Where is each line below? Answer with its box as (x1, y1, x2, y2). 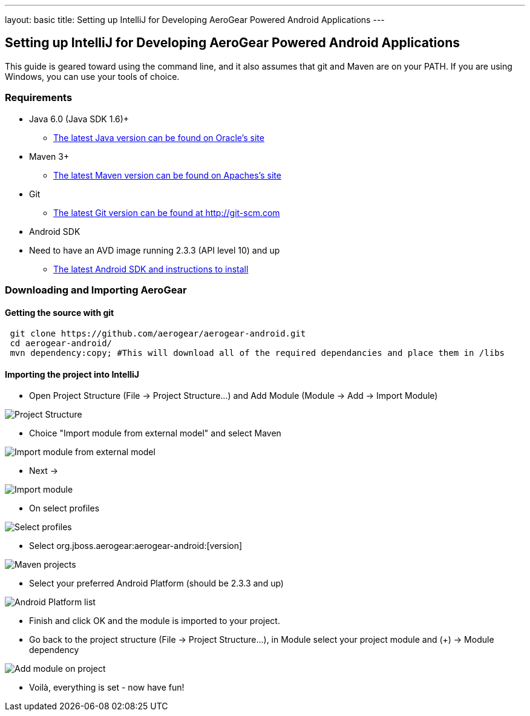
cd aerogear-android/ (10, 338, 113, 349)
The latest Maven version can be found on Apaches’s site (53, 169, 281, 180)
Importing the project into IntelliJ (5, 369, 139, 379)
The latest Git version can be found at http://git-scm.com (53, 207, 280, 218)
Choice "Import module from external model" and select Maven (29, 428, 281, 439)
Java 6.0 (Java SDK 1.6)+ (29, 113, 129, 124)
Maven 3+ (29, 151, 70, 162)
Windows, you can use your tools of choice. (5, 71, 180, 82)
